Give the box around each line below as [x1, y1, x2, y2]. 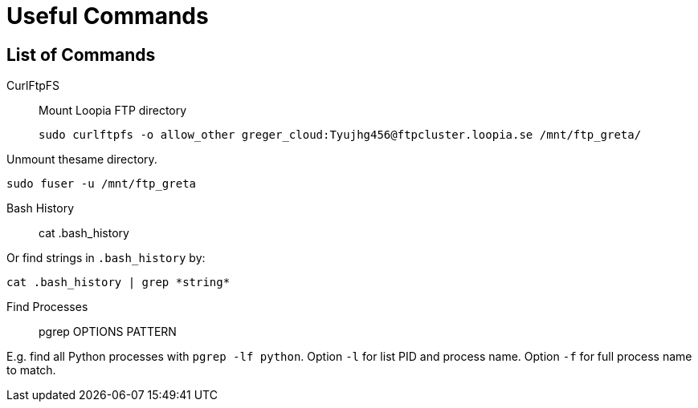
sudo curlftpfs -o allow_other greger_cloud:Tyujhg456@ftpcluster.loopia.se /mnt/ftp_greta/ [39, 128, 642, 142]
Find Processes [6, 300, 88, 314]
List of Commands [6, 44, 156, 65]
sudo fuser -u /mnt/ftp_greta [6, 177, 197, 191]
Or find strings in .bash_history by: [6, 251, 206, 265]
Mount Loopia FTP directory [39, 103, 187, 118]
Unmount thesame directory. [6, 152, 157, 167]
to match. [6, 363, 56, 378]
